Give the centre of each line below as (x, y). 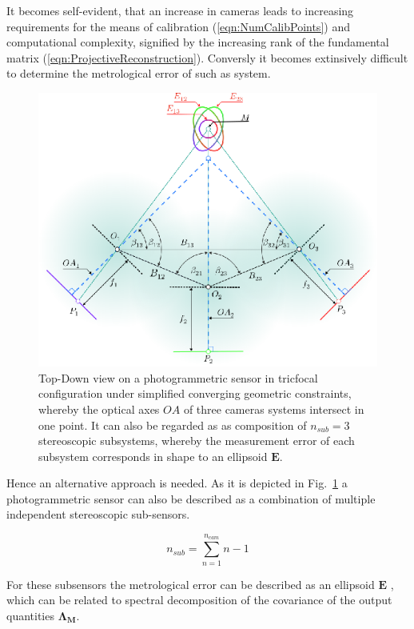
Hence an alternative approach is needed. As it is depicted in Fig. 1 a (177, 483)
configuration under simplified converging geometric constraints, (195, 393)
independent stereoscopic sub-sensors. (98, 514)
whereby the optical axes (99, 409)
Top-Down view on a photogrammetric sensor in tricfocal (178, 377)
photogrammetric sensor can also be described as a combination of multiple (191, 498)
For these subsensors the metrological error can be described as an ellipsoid (191, 584)
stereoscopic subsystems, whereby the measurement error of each (197, 441)
